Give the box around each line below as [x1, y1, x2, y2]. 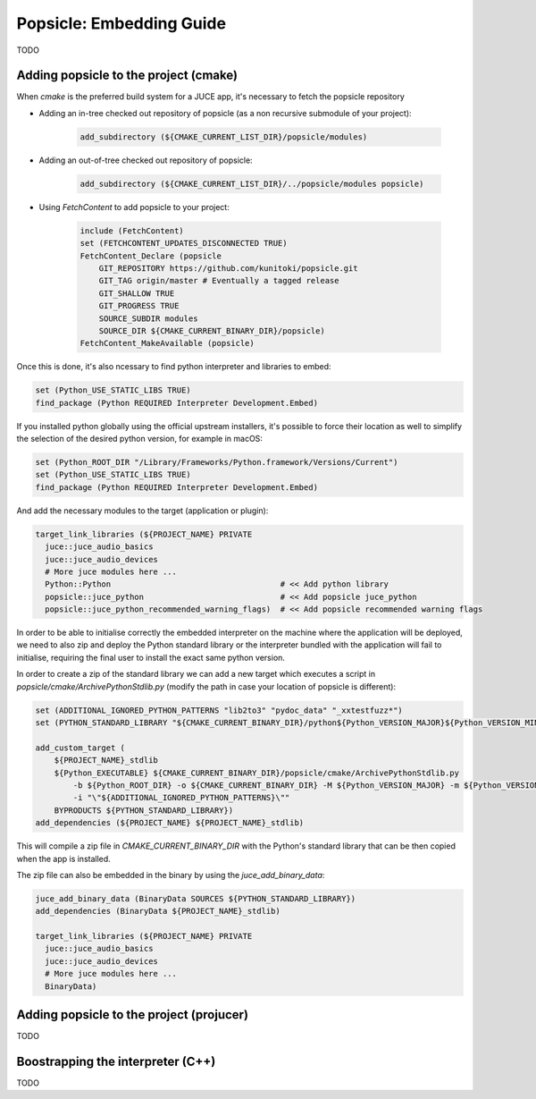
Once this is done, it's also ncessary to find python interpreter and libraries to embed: [16, 361, 331, 372]
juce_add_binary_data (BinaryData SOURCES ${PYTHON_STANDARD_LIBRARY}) [35, 893, 356, 903]
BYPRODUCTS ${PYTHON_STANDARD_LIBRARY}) [54, 805, 234, 816]
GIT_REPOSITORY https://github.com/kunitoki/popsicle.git [98, 263, 358, 273]
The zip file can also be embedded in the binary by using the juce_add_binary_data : [16, 869, 325, 880]
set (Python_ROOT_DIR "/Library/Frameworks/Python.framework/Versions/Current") [35, 457, 398, 467]
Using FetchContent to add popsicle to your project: [38, 201, 230, 212]
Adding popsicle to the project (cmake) [16, 68, 239, 83]
